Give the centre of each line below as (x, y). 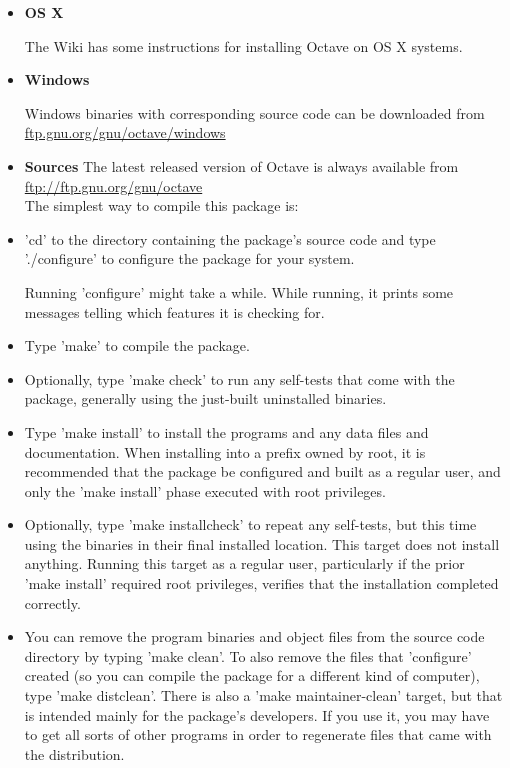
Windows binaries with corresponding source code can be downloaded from (254, 112)
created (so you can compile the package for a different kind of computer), (252, 675)
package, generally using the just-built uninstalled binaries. (205, 398)
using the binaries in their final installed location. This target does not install (262, 543)
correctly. (52, 602)
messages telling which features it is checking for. (174, 311)
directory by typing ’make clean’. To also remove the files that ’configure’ (248, 655)
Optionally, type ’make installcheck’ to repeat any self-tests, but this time (250, 524)
